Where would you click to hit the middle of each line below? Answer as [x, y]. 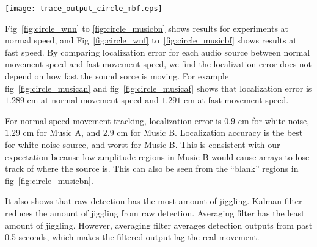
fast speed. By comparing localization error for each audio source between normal [158, 52]
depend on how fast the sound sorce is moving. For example [117, 76]
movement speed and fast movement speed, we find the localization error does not [158, 64]
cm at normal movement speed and [93, 100]
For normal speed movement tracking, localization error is [113, 120]
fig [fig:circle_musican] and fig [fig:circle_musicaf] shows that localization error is [158, 88]
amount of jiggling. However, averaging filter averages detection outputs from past [159, 225]
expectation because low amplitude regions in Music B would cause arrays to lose [157, 156]
